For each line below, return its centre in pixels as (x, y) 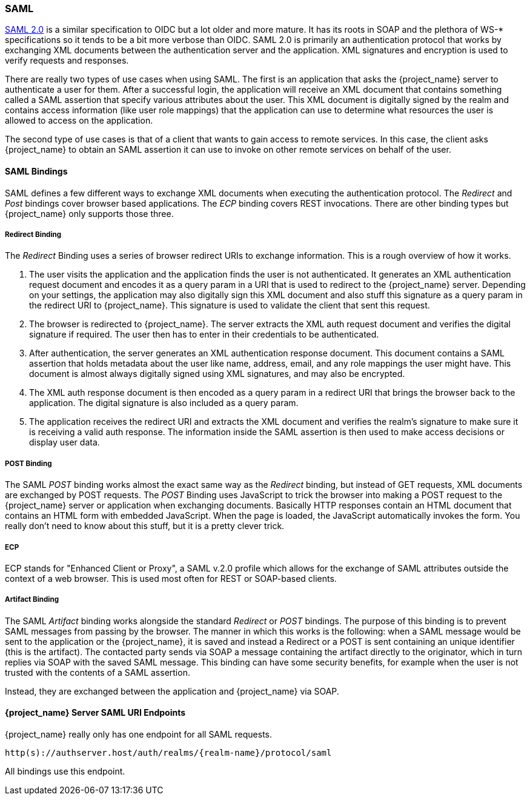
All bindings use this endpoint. (65, 771)
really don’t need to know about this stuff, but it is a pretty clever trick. (145, 526)
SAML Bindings (36, 171)
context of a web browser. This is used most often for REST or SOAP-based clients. (171, 578)
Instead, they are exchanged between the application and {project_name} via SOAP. (172, 691)
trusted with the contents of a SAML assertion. (98, 672)
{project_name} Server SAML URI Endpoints (95, 713)
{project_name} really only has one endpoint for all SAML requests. (138, 734)
